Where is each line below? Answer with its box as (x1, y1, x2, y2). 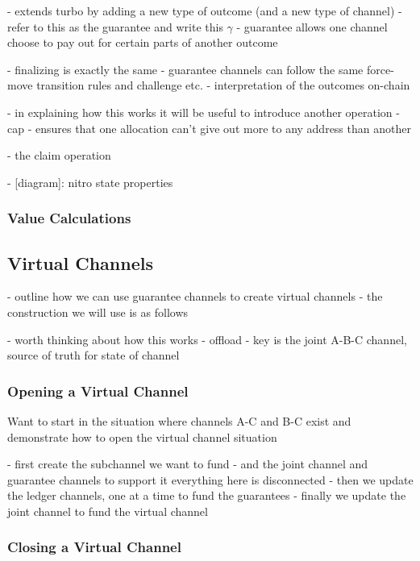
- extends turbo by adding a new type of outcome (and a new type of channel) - (7, 2, 402, 19)
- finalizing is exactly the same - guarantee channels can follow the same (7, 60, 364, 77)
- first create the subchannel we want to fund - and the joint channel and (7, 455, 368, 472)
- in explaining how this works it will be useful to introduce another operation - (7, 103, 400, 120)
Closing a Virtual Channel (7, 537, 181, 557)
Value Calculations (7, 208, 131, 228)
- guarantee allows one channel (236, 18, 388, 35)
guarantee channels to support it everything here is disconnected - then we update (7, 471, 414, 488)
